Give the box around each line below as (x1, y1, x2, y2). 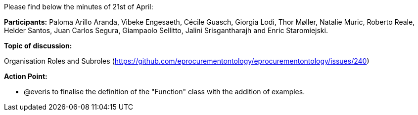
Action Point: (4, 72, 47, 80)
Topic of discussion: (4, 41, 72, 50)
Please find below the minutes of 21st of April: (4, 2, 153, 11)
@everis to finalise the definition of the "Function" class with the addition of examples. (24, 87, 305, 96)
